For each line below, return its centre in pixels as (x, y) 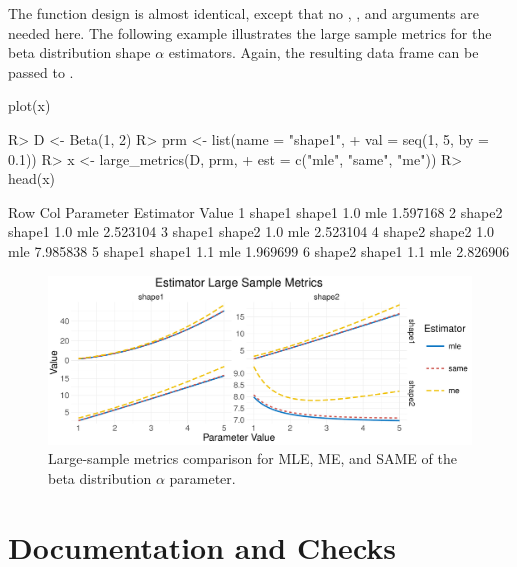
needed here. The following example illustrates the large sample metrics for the (250, 32)
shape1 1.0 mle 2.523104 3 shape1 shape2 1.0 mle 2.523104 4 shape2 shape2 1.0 (251, 231)
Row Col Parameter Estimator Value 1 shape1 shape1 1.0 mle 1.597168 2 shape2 (255, 211)
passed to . (41, 71)
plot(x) (29, 105)
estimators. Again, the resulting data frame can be (323, 52)
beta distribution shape (79, 52)
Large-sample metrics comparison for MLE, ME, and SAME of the (252, 458)
